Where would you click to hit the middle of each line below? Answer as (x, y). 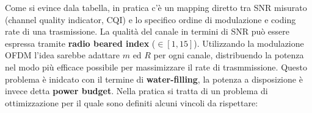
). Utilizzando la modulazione (249, 43)
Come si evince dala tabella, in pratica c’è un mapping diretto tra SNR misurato (156, 7)
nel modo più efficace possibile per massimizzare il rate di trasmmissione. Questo (156, 67)
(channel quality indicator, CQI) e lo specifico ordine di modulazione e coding (151, 19)
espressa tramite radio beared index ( (80, 43)
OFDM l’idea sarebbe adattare (63, 55)
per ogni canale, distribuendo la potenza (229, 55)
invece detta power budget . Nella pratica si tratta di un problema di (136, 91)
